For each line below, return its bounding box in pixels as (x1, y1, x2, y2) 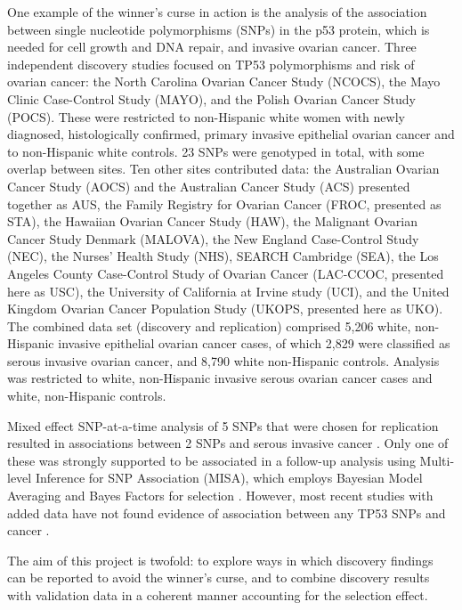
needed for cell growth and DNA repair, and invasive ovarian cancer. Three (7, 37, 417, 56)
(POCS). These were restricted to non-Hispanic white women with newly (7, 107, 405, 126)
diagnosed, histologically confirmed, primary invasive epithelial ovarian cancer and (7, 125, 455, 143)
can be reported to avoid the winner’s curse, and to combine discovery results (7, 568, 430, 587)
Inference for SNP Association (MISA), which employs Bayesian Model (35, 468, 423, 487)
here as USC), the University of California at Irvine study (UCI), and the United (7, 281, 450, 300)
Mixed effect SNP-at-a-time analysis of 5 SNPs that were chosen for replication (7, 416, 439, 435)
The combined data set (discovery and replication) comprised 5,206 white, (7, 316, 411, 335)
